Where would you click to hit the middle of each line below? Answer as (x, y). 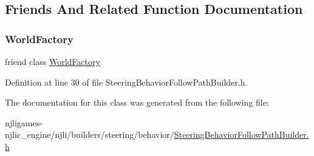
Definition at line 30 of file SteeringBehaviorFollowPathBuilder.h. (126, 82)
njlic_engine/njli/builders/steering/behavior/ (90, 134)
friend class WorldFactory (53, 61)
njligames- (24, 122)
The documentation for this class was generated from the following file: (137, 102)
